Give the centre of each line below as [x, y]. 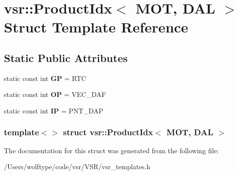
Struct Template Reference [96, 27]
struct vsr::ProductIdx [108, 132]
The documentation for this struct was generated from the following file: [111, 150]
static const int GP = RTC [45, 78]
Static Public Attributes [66, 57]
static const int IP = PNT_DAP [54, 110]
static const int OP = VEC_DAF [55, 94]
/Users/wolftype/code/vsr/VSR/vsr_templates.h [77, 167]
